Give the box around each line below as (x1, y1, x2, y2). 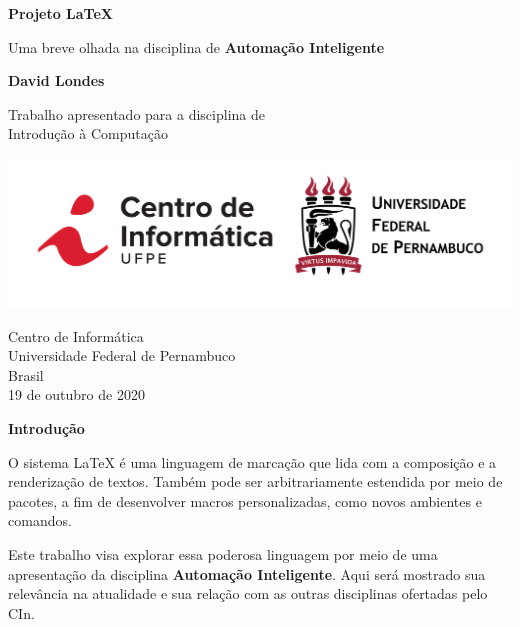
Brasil (8, 364, 44, 385)
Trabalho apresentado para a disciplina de (8, 103, 265, 124)
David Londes (8, 70, 105, 91)
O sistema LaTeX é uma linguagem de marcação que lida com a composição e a (8, 451, 497, 472)
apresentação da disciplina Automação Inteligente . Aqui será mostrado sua (8, 563, 486, 584)
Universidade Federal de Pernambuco (8, 345, 236, 366)
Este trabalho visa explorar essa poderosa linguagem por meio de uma (8, 544, 438, 565)
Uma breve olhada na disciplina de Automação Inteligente (8, 36, 385, 57)
